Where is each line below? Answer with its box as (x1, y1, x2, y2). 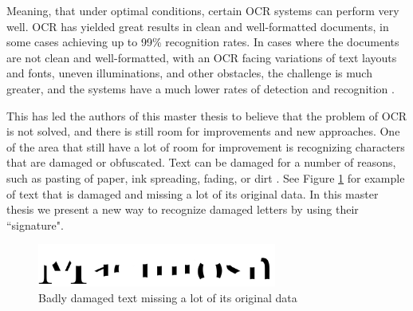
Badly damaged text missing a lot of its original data (38, 289, 297, 306)
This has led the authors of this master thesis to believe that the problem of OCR (6, 107, 407, 124)
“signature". (6, 216, 64, 233)
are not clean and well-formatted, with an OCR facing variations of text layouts (6, 49, 397, 65)
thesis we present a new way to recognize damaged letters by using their (6, 201, 359, 218)
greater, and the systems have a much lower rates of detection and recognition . (6, 80, 395, 96)
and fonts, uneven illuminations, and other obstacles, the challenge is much (6, 65, 372, 81)
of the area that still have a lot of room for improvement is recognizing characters (6, 138, 405, 155)
